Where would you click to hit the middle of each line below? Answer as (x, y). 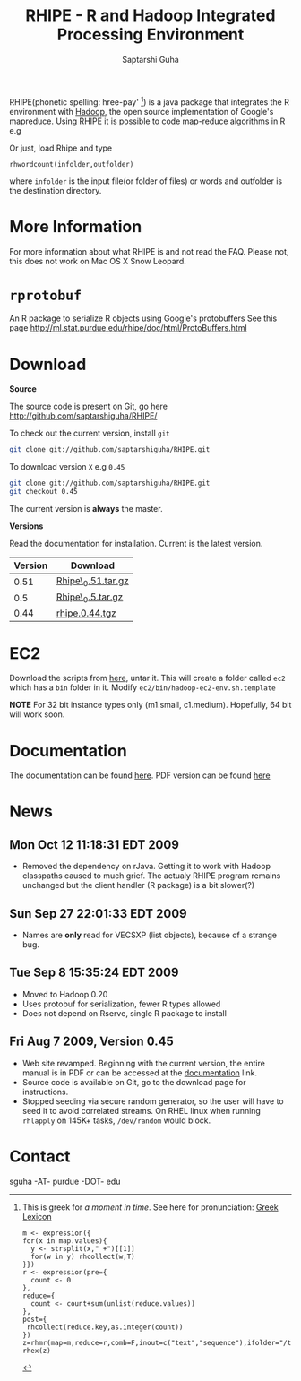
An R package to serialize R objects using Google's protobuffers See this (143, 318)
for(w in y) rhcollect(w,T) (83, 1256)
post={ (34, 1319)
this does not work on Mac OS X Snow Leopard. (98, 261)
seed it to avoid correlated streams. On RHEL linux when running (142, 1110)
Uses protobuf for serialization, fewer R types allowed (121, 1004)
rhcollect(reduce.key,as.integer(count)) (105, 1327)
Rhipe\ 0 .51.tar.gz (93, 582)
